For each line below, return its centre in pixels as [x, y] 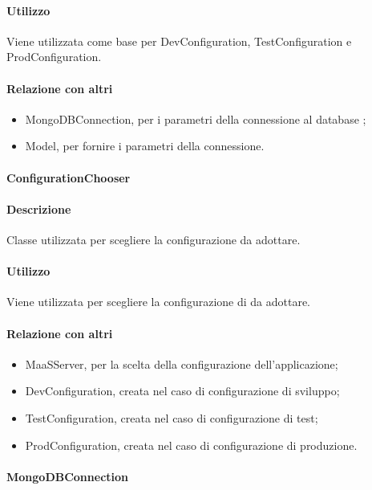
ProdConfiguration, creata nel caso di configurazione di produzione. [191, 445]
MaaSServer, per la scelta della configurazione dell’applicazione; [182, 363]
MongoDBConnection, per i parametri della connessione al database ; [196, 118]
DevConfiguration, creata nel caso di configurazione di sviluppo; [182, 391]
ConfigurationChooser [69, 177]
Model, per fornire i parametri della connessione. [145, 146]
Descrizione [39, 208]
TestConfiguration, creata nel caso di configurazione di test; [172, 417]
